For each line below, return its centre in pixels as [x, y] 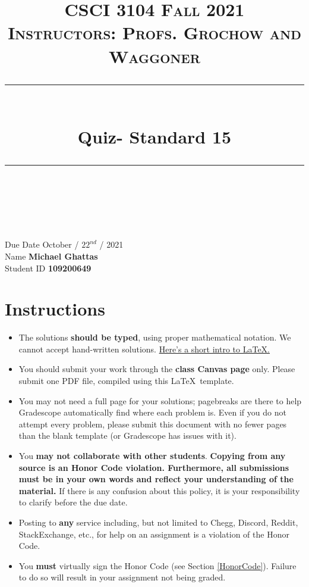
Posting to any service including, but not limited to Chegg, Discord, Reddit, [158, 522]
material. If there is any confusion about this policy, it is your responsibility [159, 490]
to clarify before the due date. [73, 502]
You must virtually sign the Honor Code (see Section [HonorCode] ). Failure [157, 565]
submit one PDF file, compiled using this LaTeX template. [126, 380]
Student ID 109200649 [48, 268]
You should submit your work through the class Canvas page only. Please [157, 369]
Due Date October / [42, 244]
